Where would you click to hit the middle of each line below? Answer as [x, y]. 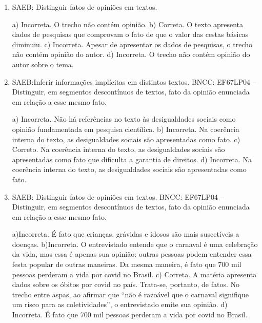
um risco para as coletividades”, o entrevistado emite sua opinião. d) [120, 304]
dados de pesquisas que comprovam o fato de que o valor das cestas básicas [130, 34]
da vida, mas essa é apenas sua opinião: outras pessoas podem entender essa [132, 254]
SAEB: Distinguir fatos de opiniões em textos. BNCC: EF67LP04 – [118, 196]
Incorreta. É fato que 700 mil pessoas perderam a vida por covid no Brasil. [130, 315]
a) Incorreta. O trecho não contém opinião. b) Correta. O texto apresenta [128, 24]
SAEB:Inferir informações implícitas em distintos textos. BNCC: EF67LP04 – [134, 81]
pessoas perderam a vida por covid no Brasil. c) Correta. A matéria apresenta [134, 274]
